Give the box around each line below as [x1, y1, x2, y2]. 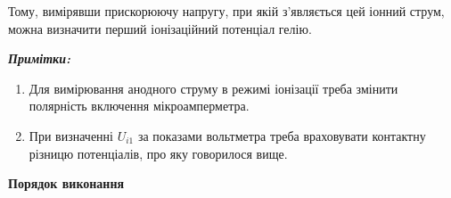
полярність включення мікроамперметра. [29, 96, 250, 115]
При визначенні [29, 126, 113, 144]
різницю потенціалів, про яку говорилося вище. [29, 144, 288, 162]
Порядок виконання [8, 174, 125, 193]
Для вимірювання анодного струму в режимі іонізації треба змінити [29, 78, 398, 97]
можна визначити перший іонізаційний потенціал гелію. [8, 19, 312, 37]
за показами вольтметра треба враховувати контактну [137, 126, 426, 144]
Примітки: [8, 49, 70, 68]
